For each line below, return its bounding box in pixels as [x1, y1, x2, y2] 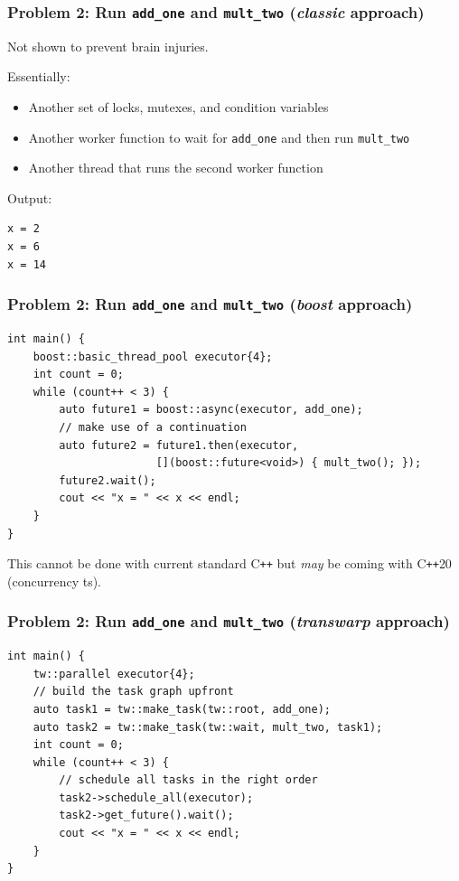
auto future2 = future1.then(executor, [59, 438, 299, 452]
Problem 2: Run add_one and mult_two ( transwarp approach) [7, 610, 450, 633]
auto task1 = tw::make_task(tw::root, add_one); [33, 702, 331, 716]
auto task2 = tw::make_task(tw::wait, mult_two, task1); [33, 720, 383, 734]
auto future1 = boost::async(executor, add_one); [59, 403, 363, 417]
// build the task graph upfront [33, 685, 234, 698]
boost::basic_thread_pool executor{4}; [33, 350, 273, 363]
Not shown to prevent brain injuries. [7, 36, 209, 55]
